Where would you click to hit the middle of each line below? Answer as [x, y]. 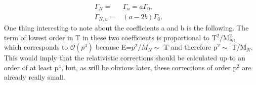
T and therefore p [191, 47]
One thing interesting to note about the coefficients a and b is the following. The [126, 27]
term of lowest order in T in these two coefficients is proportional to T [110, 37]
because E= [113, 47]
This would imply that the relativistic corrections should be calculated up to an [125, 58]
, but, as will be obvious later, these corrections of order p [149, 67]
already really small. [35, 77]
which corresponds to [36, 47]
